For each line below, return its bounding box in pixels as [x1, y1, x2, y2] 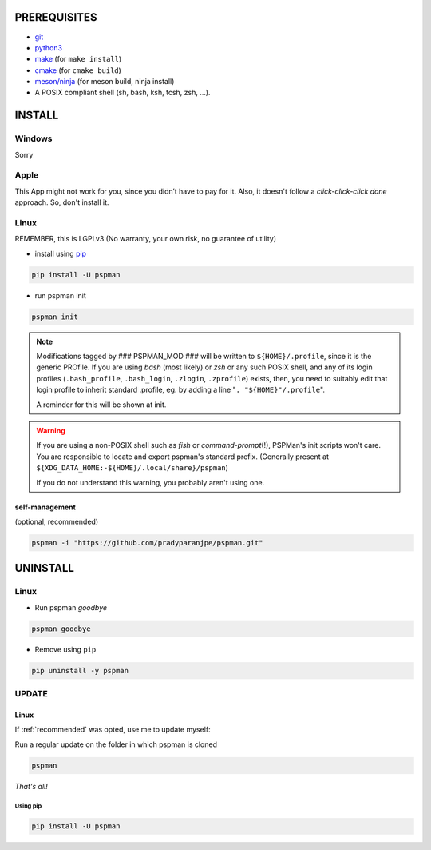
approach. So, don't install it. [14, 198, 109, 207]
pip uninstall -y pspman [31, 666, 129, 675]
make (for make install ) [34, 54, 122, 64]
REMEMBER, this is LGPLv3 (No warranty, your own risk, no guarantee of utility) [14, 234, 277, 244]
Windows [14, 133, 53, 144]
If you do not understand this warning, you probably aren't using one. [36, 477, 265, 487]
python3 [34, 42, 63, 52]
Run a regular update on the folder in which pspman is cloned [14, 740, 218, 749]
